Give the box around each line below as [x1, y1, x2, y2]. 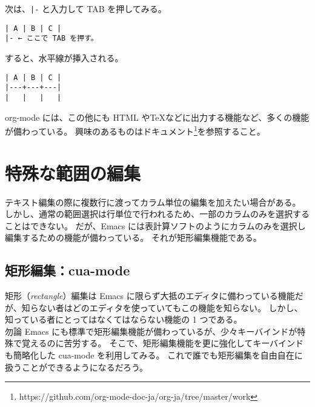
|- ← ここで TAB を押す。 [5, 34, 98, 43]
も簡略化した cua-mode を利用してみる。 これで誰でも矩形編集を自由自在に [5, 349, 303, 362]
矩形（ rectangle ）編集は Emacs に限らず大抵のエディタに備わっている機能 [5, 289, 295, 302]
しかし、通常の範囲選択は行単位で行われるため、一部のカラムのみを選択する [5, 207, 310, 220]
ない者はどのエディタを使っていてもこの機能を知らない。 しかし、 [38, 301, 303, 314]
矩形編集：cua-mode [5, 261, 130, 280]
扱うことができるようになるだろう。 [5, 360, 148, 373]
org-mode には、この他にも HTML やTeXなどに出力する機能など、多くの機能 [5, 110, 310, 123]
